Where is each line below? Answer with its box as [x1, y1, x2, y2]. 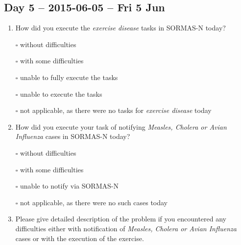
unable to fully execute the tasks [20, 72, 118, 82]
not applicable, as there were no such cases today [20, 197, 168, 207]
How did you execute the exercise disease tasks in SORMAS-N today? [15, 23, 226, 33]
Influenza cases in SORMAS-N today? [15, 131, 130, 141]
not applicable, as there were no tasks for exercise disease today [20, 105, 212, 115]
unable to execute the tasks [20, 88, 102, 99]
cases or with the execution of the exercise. [15, 233, 144, 243]
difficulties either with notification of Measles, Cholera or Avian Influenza [15, 223, 237, 233]
